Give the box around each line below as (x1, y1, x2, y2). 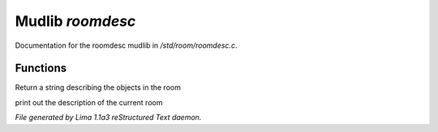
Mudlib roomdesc (15, 12, 136, 30)
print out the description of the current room (15, 97, 163, 107)
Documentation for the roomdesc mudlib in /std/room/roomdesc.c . (15, 40, 238, 50)
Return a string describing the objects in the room (15, 83, 182, 92)
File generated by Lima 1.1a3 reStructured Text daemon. (15, 113, 202, 122)
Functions (15, 62, 67, 75)
